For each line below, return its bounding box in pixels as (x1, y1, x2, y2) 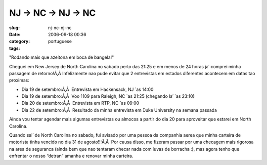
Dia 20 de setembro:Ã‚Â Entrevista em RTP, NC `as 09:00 (21, 100, 139, 106)
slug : (9, 25, 20, 31)
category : (9, 39, 30, 44)
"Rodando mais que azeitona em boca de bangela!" (9, 54, 114, 60)
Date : (9, 31, 21, 37)
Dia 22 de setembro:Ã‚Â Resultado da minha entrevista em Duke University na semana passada (21, 107, 217, 113)
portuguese (48, 39, 72, 44)
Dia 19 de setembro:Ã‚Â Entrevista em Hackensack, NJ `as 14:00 (21, 86, 154, 92)
